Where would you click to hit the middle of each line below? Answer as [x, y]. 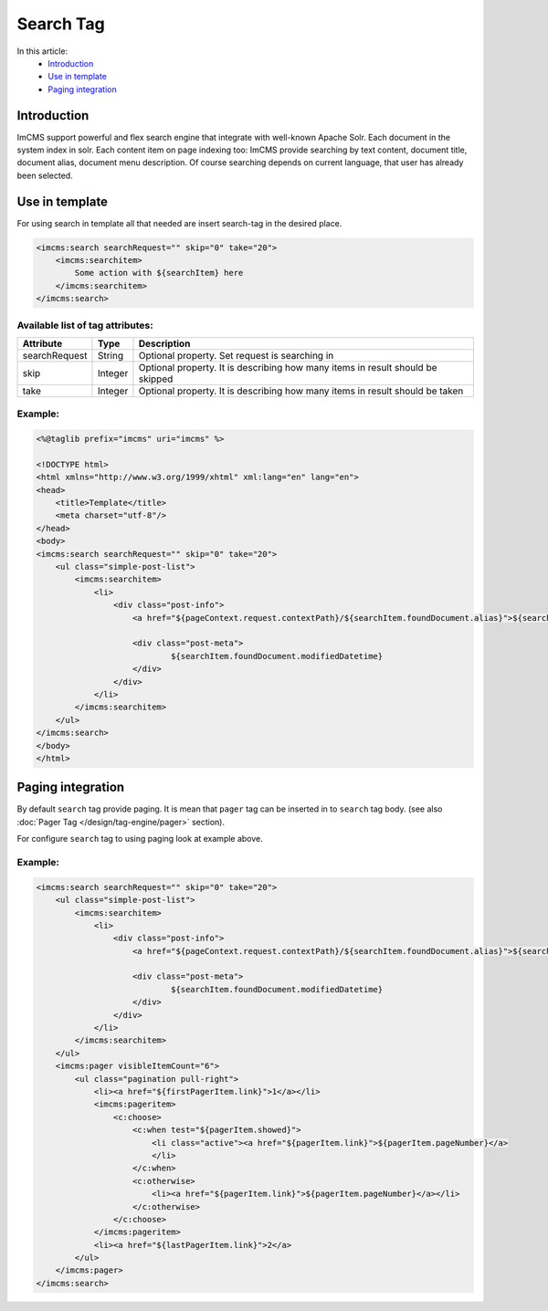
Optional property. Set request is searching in [236, 355]
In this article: [42, 51]
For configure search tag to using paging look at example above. [140, 839]
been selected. [45, 175]
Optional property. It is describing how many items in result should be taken [301, 391]
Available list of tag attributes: [85, 325]
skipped [156, 379]
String [110, 355]
